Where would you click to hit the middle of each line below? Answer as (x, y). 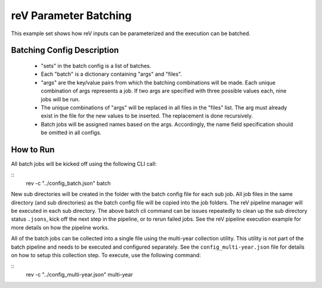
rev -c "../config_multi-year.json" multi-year (80, 274)
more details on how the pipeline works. (60, 227)
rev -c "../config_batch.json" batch (68, 183)
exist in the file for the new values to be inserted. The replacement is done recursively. (147, 116)
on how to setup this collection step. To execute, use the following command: (106, 255)
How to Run (33, 149)
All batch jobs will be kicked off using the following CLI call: (84, 163)
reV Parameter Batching (71, 16)
